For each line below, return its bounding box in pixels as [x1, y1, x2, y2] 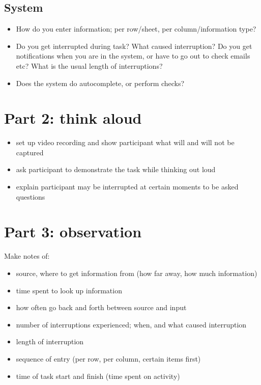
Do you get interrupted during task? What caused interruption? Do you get [16, 40, 252, 51]
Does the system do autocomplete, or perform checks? [16, 77, 185, 88]
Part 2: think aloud [4, 107, 142, 128]
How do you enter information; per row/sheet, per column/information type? [16, 23, 256, 34]
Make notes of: [4, 251, 50, 261]
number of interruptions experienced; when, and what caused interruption [16, 319, 247, 329]
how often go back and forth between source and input [16, 302, 187, 313]
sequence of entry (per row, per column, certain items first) [16, 353, 201, 364]
